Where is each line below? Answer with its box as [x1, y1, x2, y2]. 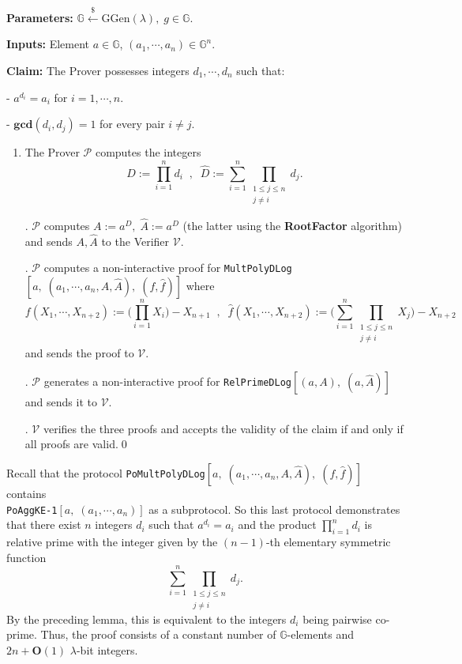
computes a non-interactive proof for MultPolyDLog [43, 259, 292, 276]
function [6, 549, 47, 565]
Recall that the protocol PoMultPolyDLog [6, 464, 205, 481]
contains [6, 485, 47, 501]
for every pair [100, 115, 165, 132]
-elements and [287, 626, 355, 643]
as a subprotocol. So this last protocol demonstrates [148, 500, 400, 517]
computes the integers [95, 144, 201, 160]
